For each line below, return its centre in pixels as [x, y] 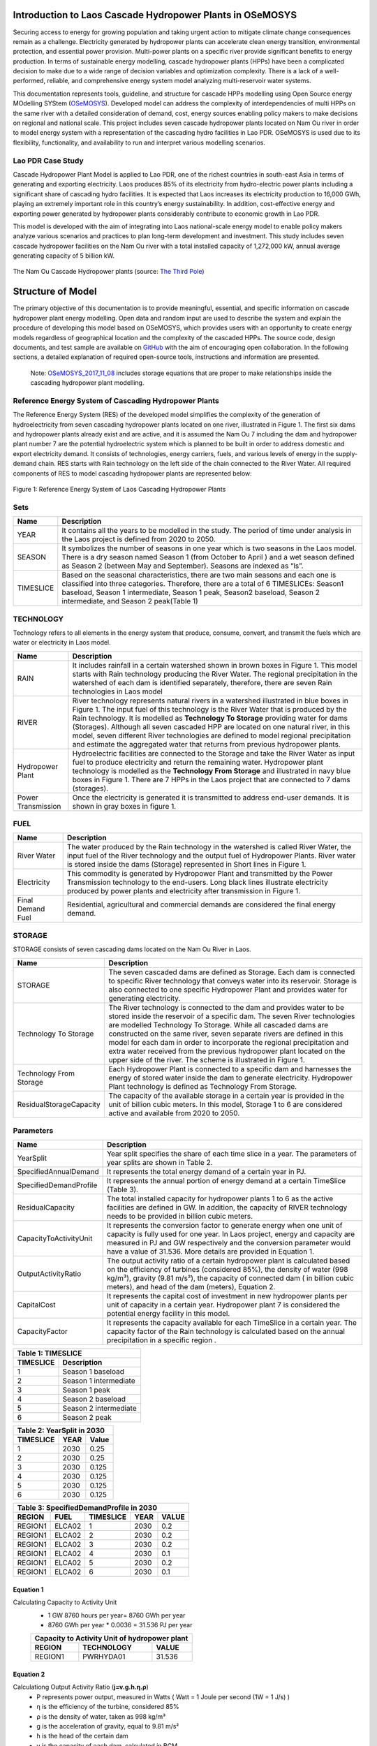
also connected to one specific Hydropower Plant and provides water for [228, 990]
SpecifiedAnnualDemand [58, 1172]
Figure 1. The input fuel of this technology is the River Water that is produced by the [209, 709]
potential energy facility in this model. [168, 1314]
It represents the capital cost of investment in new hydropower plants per [227, 1296]
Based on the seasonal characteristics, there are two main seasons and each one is [199, 575]
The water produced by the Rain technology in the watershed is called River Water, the [209, 847]
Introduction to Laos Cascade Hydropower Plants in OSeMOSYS [155, 15]
